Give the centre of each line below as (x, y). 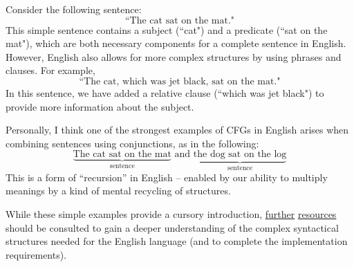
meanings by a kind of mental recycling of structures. (118, 191)
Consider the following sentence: (74, 9)
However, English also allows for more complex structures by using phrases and (174, 56)
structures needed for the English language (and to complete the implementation (177, 241)
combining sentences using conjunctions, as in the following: (132, 143)
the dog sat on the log (240, 155)
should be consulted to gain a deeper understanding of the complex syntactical (172, 227)
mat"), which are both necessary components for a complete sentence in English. (176, 43)
